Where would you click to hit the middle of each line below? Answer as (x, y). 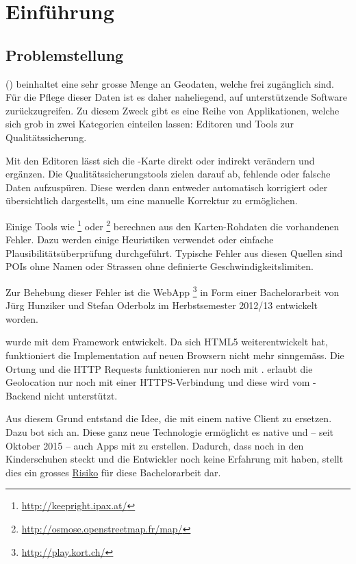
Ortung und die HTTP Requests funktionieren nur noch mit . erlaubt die (159, 368)
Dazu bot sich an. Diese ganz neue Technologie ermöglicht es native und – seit (170, 431)
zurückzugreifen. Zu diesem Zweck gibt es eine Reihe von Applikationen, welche (173, 110)
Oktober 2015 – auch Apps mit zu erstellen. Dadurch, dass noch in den (155, 445)
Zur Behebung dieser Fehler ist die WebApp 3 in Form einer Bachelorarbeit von (173, 291)
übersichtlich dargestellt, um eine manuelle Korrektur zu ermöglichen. (152, 200)
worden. (22, 318)
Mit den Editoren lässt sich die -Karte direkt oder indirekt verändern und (160, 160)
